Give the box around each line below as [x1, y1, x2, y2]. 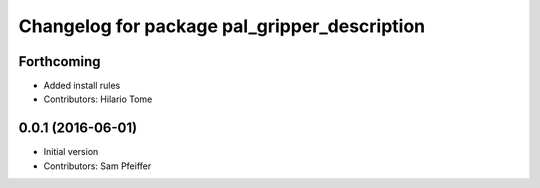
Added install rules [43, 80, 121, 92]
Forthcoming [18, 53, 101, 70]
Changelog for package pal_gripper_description [18, 15, 426, 37]
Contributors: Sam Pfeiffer [43, 160, 152, 172]
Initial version [43, 146, 99, 158]
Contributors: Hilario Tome [43, 93, 153, 105]
